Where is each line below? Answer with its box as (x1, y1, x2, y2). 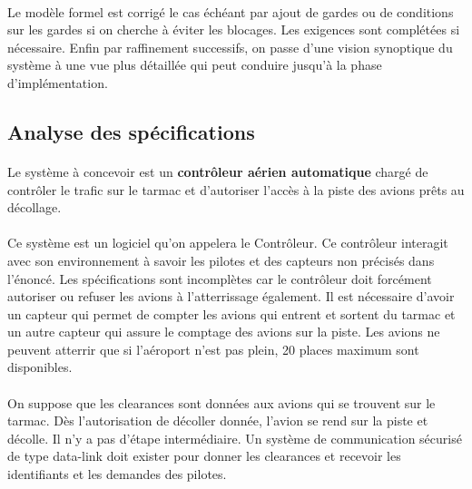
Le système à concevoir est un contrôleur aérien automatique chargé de (7, 161, 428, 181)
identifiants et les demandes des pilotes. (7, 465, 227, 484)
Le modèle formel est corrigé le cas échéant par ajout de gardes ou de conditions (7, 2, 454, 21)
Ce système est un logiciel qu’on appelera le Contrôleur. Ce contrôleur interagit (7, 233, 448, 252)
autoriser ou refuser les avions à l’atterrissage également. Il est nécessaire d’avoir (7, 287, 455, 306)
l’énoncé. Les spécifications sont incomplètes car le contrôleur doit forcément (7, 269, 432, 288)
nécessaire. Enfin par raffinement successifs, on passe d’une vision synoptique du (7, 37, 453, 56)
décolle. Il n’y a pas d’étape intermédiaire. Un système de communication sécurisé (7, 428, 462, 447)
